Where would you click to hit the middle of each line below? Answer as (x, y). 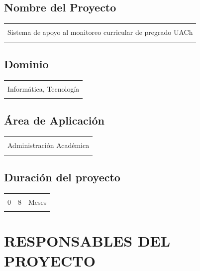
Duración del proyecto (62, 177)
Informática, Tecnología (44, 88)
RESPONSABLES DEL (87, 241)
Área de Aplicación (54, 120)
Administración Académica (49, 145)
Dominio (26, 64)
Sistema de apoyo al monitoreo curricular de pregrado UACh (100, 32)
